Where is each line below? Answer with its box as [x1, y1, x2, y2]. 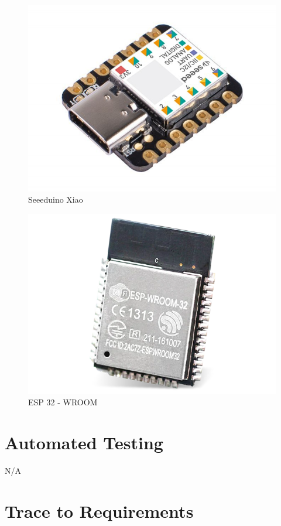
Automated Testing [5, 431, 163, 455]
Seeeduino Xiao [28, 193, 83, 206]
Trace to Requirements [5, 498, 194, 522]
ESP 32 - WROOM [28, 396, 98, 408]
